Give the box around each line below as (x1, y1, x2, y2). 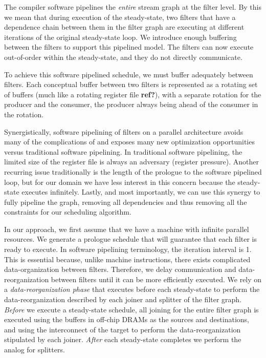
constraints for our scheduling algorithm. (4, 206, 131, 217)
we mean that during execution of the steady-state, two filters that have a (4, 11, 236, 22)
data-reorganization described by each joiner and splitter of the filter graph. (4, 294, 242, 305)
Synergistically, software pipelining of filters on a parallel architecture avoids (4, 126, 243, 137)
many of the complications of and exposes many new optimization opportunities (4, 136, 255, 147)
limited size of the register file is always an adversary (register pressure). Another (4, 156, 259, 167)
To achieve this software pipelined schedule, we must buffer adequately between (4, 69, 253, 79)
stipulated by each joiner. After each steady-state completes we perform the (4, 334, 241, 345)
